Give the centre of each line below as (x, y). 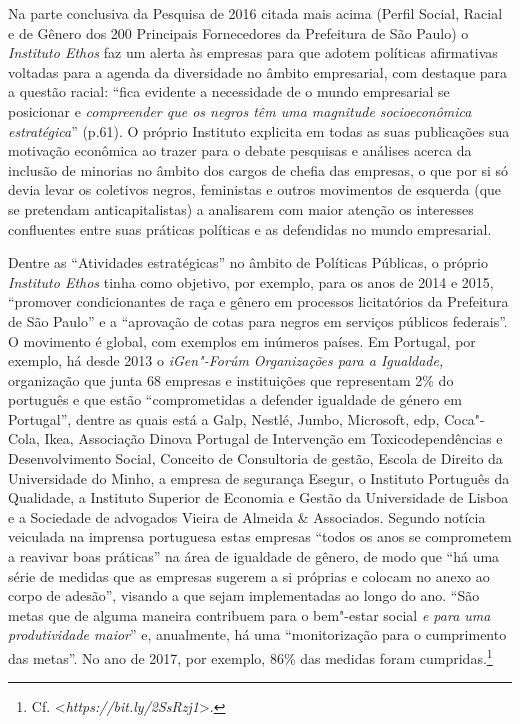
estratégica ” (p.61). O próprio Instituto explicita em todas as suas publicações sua (259, 130)
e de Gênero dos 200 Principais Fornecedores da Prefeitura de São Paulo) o (238, 32)
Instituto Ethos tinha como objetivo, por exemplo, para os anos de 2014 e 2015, (251, 281)
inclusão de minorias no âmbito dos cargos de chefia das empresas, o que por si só (258, 169)
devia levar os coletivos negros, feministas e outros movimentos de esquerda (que (255, 189)
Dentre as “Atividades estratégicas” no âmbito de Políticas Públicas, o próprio (248, 262)
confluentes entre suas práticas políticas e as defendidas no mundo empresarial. (250, 228)
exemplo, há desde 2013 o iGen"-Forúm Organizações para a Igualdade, (226, 360)
